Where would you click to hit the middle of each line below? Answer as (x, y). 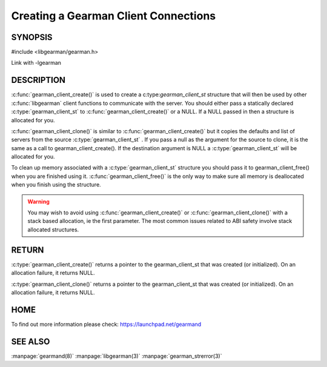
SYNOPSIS (32, 37)
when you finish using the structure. (56, 185)
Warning (38, 201)
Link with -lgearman (36, 63)
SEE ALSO (31, 341)
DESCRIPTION (38, 80)
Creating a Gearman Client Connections (114, 16)
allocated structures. (53, 230)
